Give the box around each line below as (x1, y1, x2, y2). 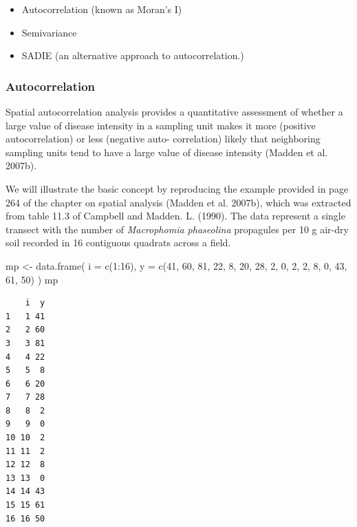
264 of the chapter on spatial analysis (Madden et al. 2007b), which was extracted (6, 195, 351, 209)
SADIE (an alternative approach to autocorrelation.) (21, 48, 244, 63)
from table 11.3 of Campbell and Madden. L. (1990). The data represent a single (6, 208, 345, 223)
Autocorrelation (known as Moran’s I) (21, 2, 182, 16)
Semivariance (21, 25, 77, 39)
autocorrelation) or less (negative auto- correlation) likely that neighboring (6, 131, 321, 146)
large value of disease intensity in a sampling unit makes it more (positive (6, 118, 316, 132)
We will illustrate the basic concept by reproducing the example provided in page (6, 181, 349, 195)
